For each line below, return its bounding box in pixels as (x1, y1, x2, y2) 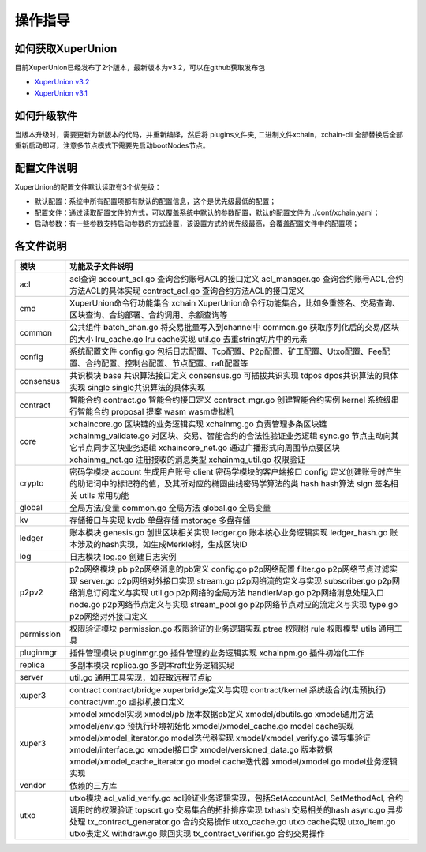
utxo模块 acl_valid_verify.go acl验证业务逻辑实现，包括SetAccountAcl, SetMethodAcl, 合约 (69, 793, 404, 804)
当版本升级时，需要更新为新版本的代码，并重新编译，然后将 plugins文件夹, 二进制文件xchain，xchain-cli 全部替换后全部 (14, 129, 404, 139)
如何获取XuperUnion (14, 42, 118, 55)
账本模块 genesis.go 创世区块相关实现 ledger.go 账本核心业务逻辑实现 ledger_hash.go (69, 527, 388, 539)
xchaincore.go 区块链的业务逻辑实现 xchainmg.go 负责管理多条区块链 (69, 418, 327, 430)
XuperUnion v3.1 (34, 88, 88, 98)
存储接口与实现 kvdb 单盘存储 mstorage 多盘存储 (69, 515, 251, 526)
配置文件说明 (14, 161, 77, 175)
